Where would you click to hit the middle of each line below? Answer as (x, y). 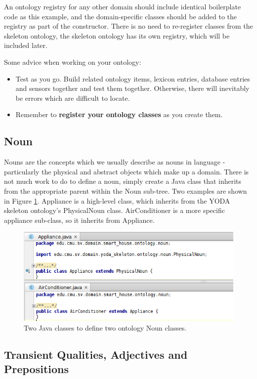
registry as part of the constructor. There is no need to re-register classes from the (128, 26)
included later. (26, 45)
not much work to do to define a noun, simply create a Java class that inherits (123, 181)
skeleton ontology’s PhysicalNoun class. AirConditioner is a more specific (114, 210)
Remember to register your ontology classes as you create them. (119, 114)
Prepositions (37, 368)
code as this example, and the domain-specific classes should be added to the (121, 16)
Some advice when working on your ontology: (73, 62)
